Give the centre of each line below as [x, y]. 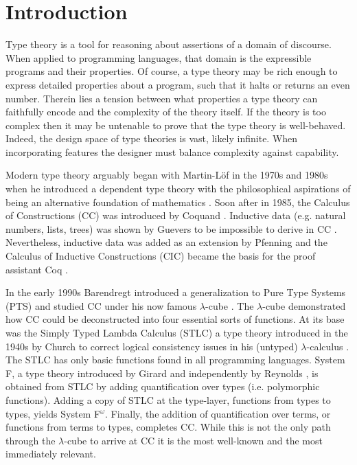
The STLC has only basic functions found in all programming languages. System [175, 360]
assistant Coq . [37, 269]
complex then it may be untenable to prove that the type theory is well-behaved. [176, 125]
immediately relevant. [51, 454]
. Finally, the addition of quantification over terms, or [218, 413]
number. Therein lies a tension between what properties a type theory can [162, 98]
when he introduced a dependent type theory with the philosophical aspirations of [178, 189]
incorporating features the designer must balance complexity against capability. [172, 151]
